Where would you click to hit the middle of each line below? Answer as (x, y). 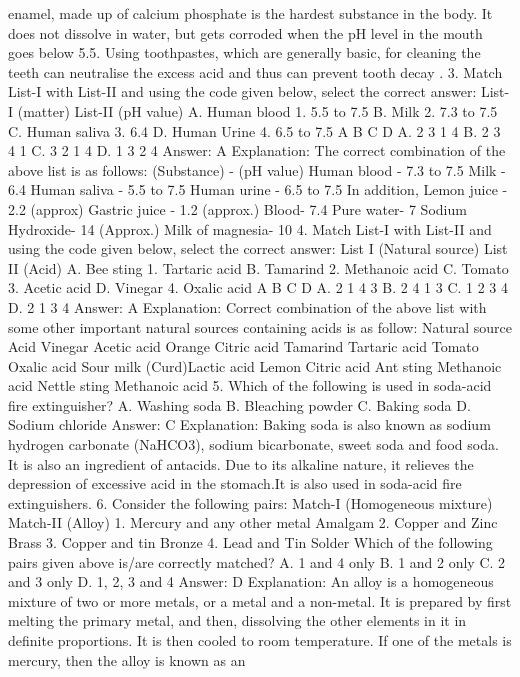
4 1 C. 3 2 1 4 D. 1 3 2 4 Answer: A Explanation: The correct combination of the (257, 150)
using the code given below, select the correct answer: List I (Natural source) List (258, 248)
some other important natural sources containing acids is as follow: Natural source (260, 326)
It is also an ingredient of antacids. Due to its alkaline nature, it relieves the (241, 463)
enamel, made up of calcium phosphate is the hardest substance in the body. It (250, 13)
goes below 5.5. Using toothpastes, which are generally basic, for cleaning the (244, 52)
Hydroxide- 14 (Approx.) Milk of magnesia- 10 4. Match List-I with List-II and (250, 228)
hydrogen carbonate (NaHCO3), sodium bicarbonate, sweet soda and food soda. (253, 444)
